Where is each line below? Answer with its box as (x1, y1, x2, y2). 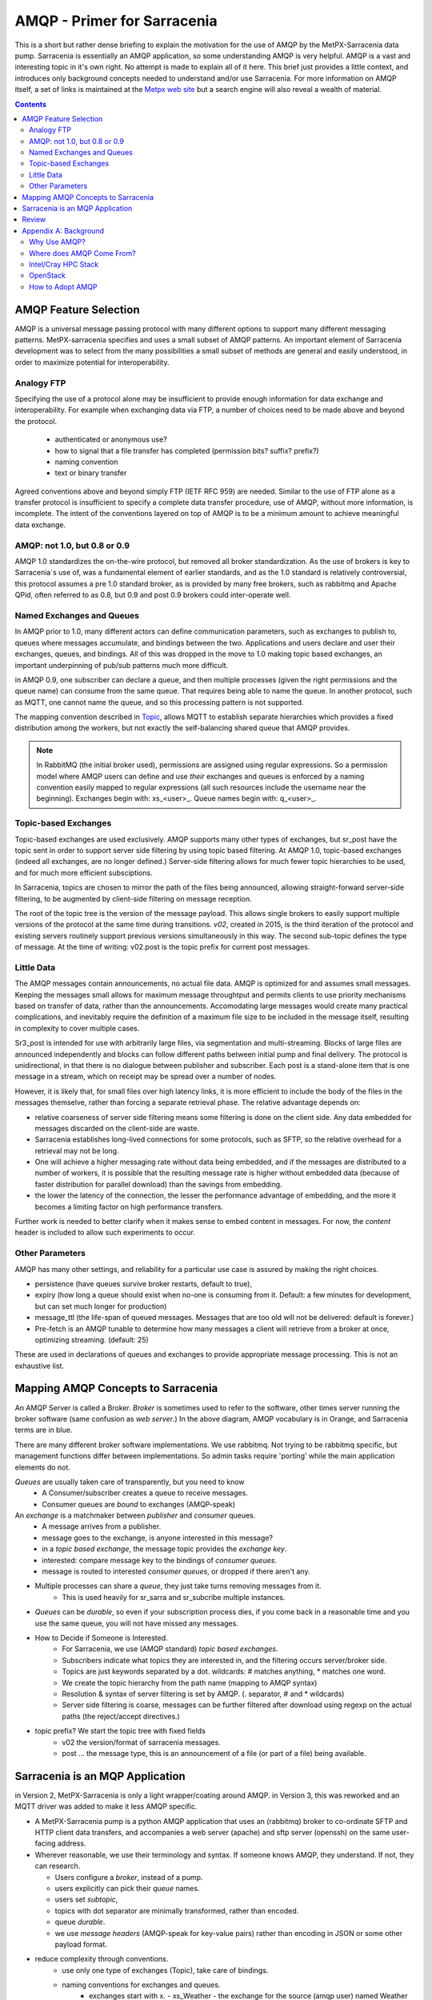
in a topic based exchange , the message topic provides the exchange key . (42, 1544, 287, 1554)
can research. (34, 1861, 81, 1871)
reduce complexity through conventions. (34, 1954, 169, 1964)
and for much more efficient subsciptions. (14, 868, 153, 878)
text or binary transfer (54, 468, 127, 478)
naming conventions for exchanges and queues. (62, 1980, 221, 1990)
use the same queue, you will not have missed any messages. (34, 1618, 239, 1628)
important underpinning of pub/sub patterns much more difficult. (14, 660, 229, 670)
